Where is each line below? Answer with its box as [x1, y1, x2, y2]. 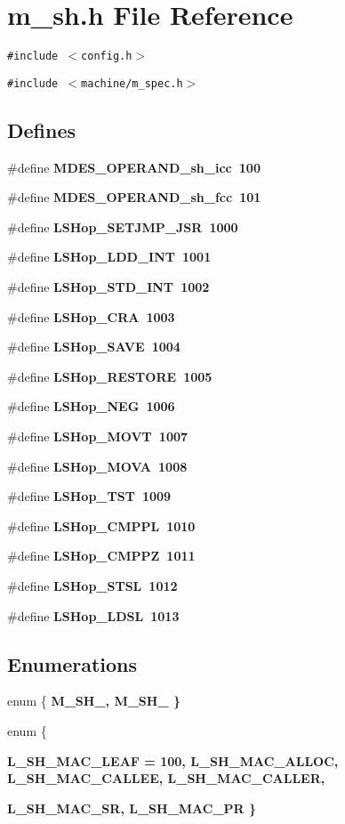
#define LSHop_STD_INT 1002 [7, 278, 210, 296]
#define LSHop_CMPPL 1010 [7, 516, 196, 535]
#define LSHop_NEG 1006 [7, 397, 175, 416]
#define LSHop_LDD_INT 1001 [7, 247, 212, 266]
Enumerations [7, 650, 138, 677]
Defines [7, 116, 76, 143]
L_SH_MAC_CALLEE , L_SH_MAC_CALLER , [7, 769, 325, 788]
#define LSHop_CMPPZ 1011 [7, 546, 196, 565]
